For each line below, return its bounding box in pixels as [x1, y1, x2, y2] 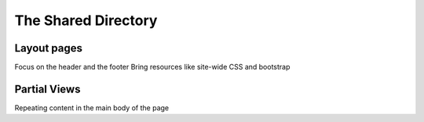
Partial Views [14, 82, 81, 95]
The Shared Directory [14, 12, 158, 29]
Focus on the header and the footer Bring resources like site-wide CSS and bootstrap [14, 63, 291, 72]
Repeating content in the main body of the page [14, 102, 170, 113]
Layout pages [14, 41, 82, 55]
